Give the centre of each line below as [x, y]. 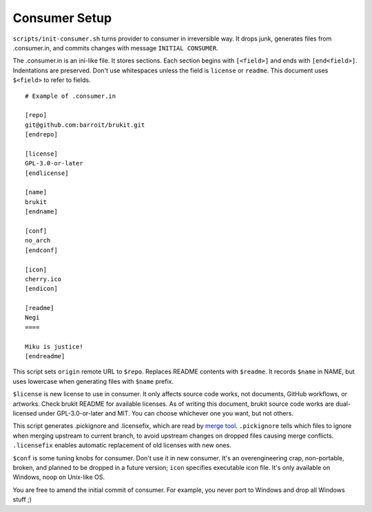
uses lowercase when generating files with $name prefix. [93, 381]
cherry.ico [43, 279]
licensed [25, 413]
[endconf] [41, 250]
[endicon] [41, 289]
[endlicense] [47, 173]
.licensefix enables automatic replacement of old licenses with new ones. [122, 445]
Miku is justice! [54, 347]
